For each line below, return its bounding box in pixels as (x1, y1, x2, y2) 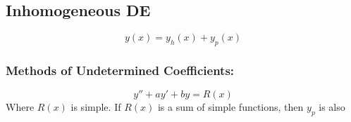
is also (319, 100, 345, 114)
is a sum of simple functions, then (157, 100, 304, 114)
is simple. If (70, 100, 121, 114)
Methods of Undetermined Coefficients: (6, 61, 235, 79)
